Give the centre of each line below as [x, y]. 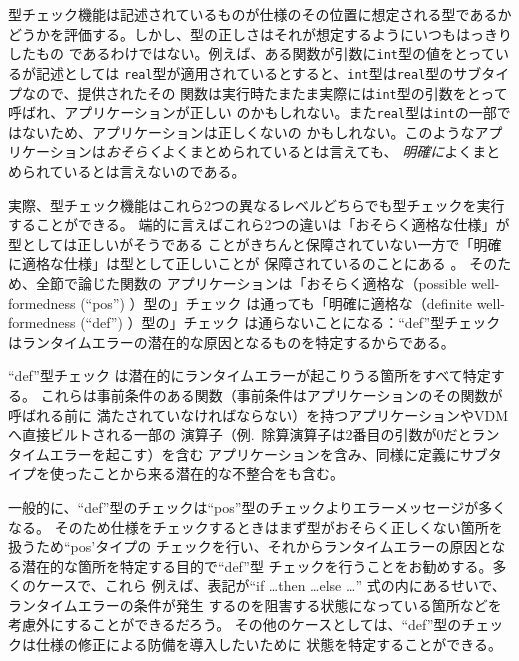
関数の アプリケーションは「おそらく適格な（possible [293, 282]
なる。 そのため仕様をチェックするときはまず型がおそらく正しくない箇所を [255, 526]
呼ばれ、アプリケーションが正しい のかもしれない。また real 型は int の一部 [252, 112]
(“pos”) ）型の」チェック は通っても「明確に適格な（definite [276, 302]
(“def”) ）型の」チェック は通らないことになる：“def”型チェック [290, 322]
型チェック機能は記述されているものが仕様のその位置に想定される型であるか [260, 14]
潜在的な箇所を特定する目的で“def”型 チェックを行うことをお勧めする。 [257, 565]
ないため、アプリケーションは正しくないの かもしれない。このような [248, 131]
